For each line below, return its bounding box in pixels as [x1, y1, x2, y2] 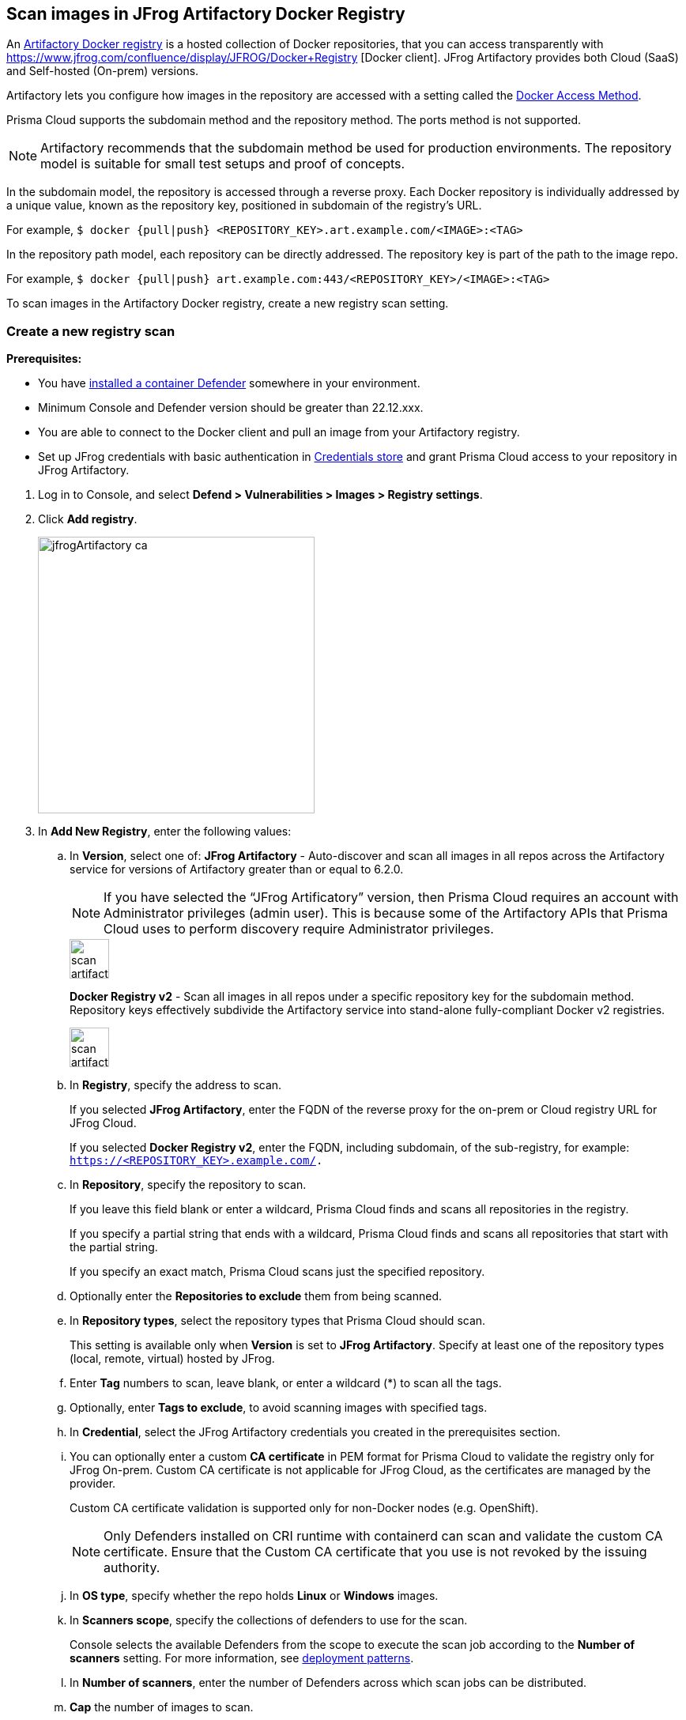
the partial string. [70, 1240, 158, 1254]
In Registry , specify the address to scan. [70, 1078, 282, 1092]
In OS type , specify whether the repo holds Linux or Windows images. [70, 1589, 439, 1603]
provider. [70, 1477, 116, 1491]
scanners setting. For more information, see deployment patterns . [70, 1651, 414, 1665]
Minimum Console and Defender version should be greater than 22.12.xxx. [38, 401, 424, 415]
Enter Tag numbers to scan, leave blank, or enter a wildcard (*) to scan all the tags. [70, 1376, 502, 1390]
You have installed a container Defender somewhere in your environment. [38, 376, 420, 390]
